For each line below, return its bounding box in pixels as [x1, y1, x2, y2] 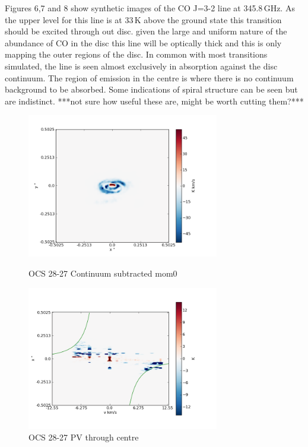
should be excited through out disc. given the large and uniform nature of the [5, 25, 287, 37]
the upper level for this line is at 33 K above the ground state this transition [5, 13, 282, 26]
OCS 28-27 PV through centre [28, 431, 139, 443]
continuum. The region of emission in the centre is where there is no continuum [5, 71, 294, 84]
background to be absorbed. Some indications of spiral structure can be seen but [5, 83, 298, 96]
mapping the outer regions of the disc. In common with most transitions [5, 48, 268, 61]
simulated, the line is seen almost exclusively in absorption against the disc [5, 59, 278, 72]
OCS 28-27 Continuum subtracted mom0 [28, 267, 177, 280]
